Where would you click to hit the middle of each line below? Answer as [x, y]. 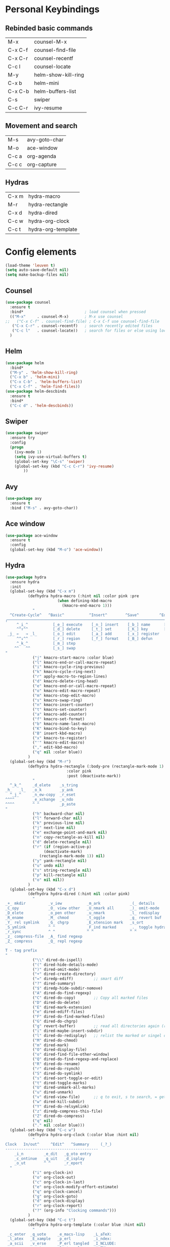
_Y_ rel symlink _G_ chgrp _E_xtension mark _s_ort [74, 922]
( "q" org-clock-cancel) [57, 1192]
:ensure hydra [25, 582]
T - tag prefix [21, 951]
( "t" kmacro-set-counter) [59, 710]
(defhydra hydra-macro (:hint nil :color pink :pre [83, 596]
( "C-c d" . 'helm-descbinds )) [41, 405]
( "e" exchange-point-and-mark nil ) [70, 833]
